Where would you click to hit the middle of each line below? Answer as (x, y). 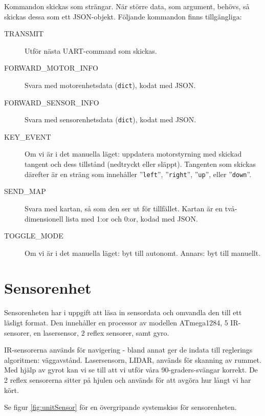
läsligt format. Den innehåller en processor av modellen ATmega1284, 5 (116, 322)
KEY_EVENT (28, 136)
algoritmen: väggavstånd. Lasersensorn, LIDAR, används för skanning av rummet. (133, 359)
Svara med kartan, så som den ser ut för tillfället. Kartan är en (124, 208)
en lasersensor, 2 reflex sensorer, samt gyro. (101, 332)
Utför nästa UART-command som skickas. (91, 50)
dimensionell (44, 218)
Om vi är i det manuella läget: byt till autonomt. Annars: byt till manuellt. (143, 253)
